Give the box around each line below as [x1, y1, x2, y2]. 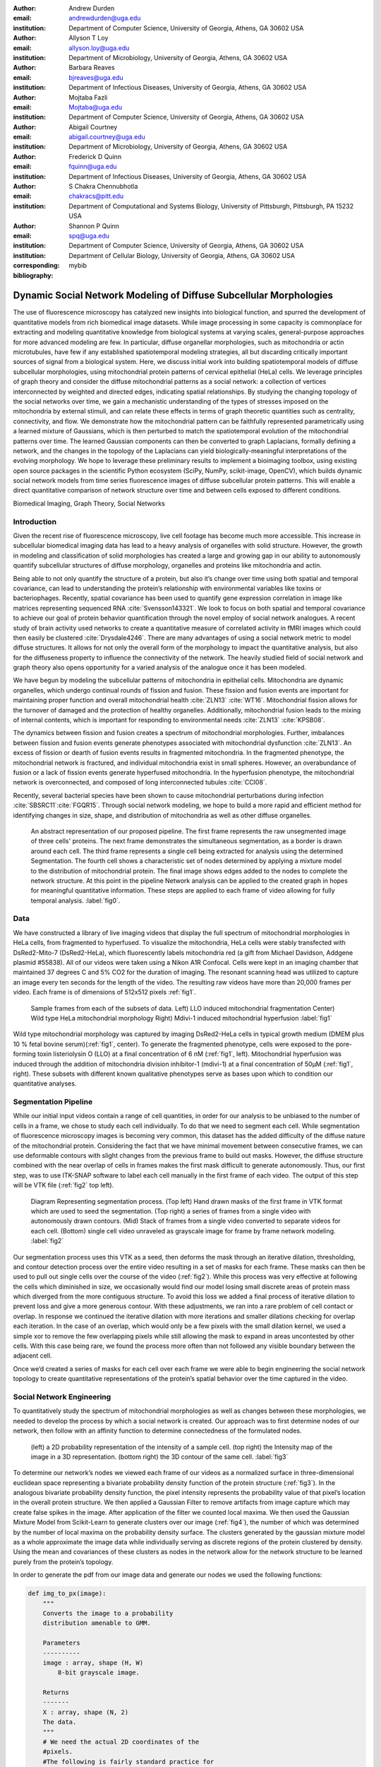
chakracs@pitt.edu [68, 192, 124, 201]
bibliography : [13, 271, 54, 279]
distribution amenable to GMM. [42, 1619, 151, 1627]
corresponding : [13, 262, 60, 270]
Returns [42, 1689, 70, 1696]
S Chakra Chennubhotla [68, 182, 138, 191]
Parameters [42, 1639, 80, 1647]
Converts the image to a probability [42, 1609, 174, 1617]
